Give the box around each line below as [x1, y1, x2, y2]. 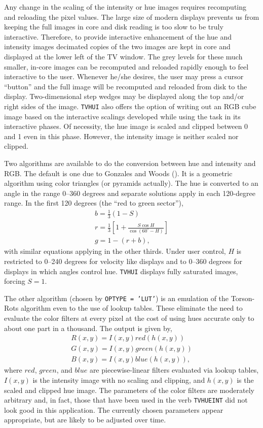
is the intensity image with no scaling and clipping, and [32, 374, 205, 385]
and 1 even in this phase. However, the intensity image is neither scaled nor [4, 130, 239, 141]
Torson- [231, 292, 255, 303]
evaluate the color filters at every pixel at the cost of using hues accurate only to [4, 313, 254, 323]
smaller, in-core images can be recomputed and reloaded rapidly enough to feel [4, 61, 249, 72]
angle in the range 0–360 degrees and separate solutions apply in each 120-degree [4, 187, 255, 198]
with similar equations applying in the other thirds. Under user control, [4, 246, 226, 256]
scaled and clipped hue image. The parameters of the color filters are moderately [4, 384, 254, 395]
